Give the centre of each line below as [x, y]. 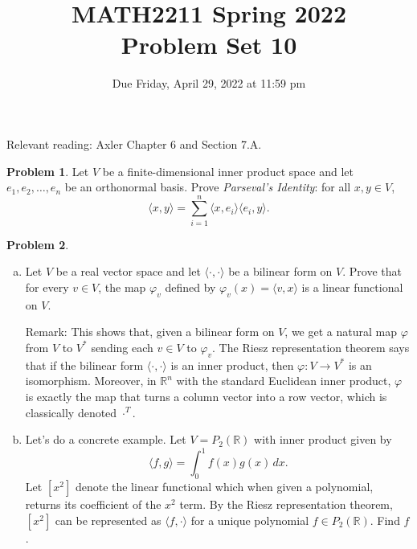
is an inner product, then [232, 365]
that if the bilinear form [84, 365]
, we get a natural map [341, 332]
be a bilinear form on [280, 271]
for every [47, 287]
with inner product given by [323, 439]
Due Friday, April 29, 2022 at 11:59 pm [209, 83]
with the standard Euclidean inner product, [284, 381]
